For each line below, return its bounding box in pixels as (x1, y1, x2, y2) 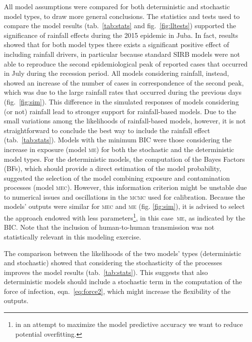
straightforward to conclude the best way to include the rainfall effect (4, 125, 210, 135)
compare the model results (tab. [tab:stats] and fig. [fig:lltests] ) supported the (4, 20, 236, 31)
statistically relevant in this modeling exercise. (4, 231, 142, 241)
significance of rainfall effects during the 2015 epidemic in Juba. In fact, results (4, 30, 238, 40)
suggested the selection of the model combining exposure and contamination (4, 172, 230, 183)
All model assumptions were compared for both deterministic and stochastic (4, 1, 230, 11)
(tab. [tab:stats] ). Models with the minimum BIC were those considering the (4, 135, 232, 145)
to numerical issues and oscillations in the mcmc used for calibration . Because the (4, 191, 245, 202)
